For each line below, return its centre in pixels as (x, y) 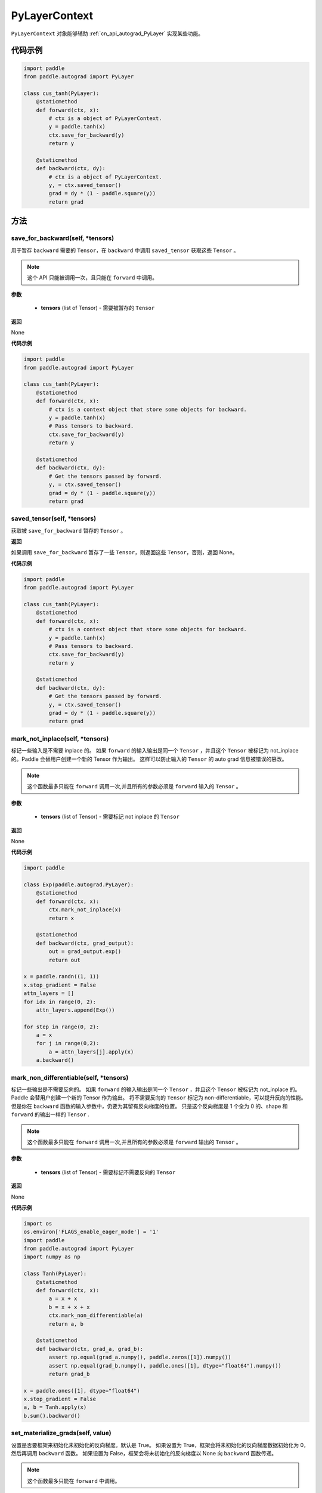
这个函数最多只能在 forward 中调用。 (74, 1480)
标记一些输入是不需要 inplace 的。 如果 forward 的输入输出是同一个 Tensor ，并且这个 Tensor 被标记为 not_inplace (155, 751)
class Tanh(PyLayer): (55, 1274)
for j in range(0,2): (68, 1043)
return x (61, 918)
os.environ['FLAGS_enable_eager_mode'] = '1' (91, 1232)
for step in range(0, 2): (61, 1027)
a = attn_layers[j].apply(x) (91, 1052)
